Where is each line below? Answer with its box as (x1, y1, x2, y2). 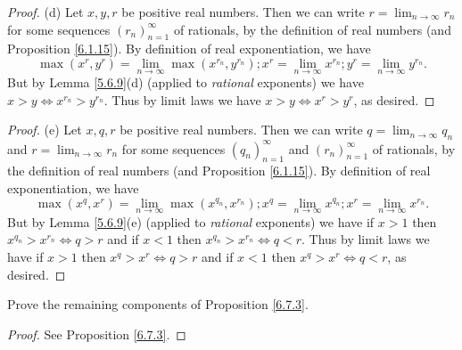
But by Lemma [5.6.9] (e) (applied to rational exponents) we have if (7, 212, 375, 231)
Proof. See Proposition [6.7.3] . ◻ (7, 324, 186, 343)
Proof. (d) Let (7, 3, 84, 20)
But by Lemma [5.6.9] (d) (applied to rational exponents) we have (7, 73, 364, 92)
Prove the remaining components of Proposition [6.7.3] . (7, 295, 309, 313)
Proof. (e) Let (7, 120, 82, 139)
